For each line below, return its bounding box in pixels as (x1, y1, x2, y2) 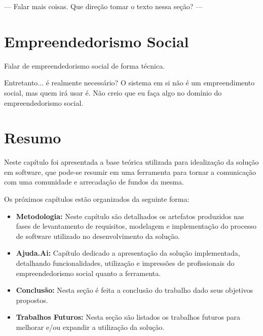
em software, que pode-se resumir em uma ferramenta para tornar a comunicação (4, 166, 256, 177)
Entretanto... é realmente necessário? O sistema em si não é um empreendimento (4, 77, 255, 88)
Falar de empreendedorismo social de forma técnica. (4, 60, 165, 71)
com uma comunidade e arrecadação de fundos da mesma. (4, 176, 184, 187)
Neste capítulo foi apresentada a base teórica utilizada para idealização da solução (4, 157, 259, 167)
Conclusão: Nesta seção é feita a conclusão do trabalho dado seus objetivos (16, 285, 253, 295)
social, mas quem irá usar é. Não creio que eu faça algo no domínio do (4, 87, 222, 98)
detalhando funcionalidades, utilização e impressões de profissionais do (16, 257, 235, 268)
